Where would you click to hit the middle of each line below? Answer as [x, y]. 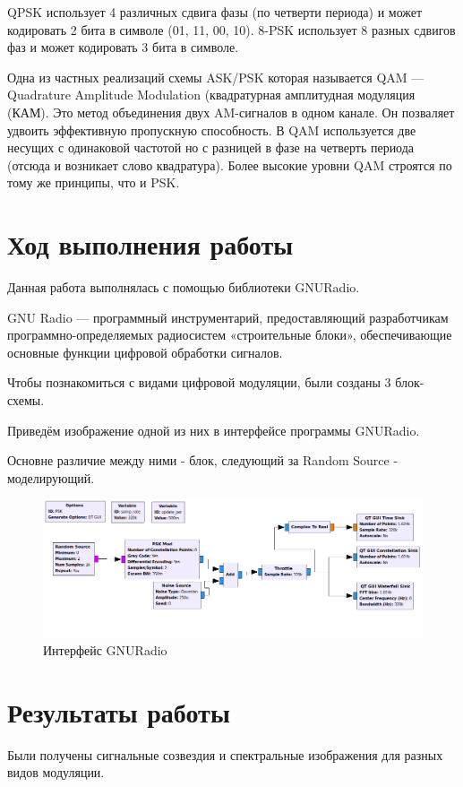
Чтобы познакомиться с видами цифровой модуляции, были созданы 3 [199, 382]
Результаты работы [119, 711]
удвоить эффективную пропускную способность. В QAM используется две [212, 130]
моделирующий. [51, 477]
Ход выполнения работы [150, 244]
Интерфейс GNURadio [105, 649]
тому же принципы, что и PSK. [94, 182]
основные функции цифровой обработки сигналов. [145, 352]
